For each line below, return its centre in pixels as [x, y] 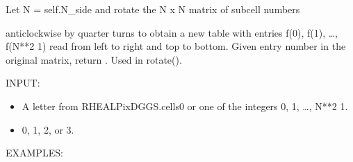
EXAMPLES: [34, 153]
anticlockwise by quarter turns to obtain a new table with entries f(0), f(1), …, [172, 32]
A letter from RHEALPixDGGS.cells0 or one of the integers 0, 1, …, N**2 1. [185, 106]
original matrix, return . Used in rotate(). [94, 59]
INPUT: [23, 83]
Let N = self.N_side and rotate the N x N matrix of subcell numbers [153, 9]
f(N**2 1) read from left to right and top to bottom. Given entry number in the [176, 46]
